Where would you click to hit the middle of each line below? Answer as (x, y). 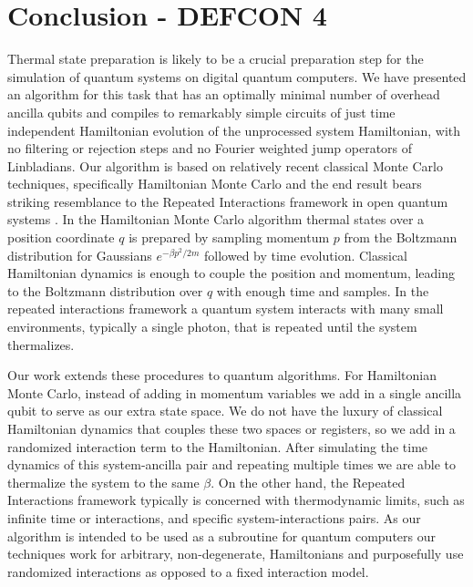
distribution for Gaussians (80, 255)
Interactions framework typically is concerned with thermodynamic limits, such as (236, 500)
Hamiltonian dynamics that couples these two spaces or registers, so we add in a (231, 428)
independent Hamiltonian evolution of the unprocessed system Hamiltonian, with (234, 130)
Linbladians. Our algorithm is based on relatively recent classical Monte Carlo (225, 165)
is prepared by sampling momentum (229, 237)
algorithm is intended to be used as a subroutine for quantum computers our (221, 536)
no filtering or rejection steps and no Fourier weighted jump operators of (210, 148)
